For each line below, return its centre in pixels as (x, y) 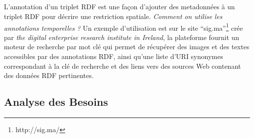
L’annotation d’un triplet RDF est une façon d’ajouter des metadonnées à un (119, 7)
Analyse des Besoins (56, 102)
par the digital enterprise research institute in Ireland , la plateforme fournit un (122, 37)
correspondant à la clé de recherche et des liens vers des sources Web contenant (123, 66)
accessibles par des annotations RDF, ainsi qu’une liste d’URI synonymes (114, 56)
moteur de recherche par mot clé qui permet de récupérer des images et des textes (127, 47)
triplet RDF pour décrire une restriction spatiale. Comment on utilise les (113, 16)
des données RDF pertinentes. (49, 75)
